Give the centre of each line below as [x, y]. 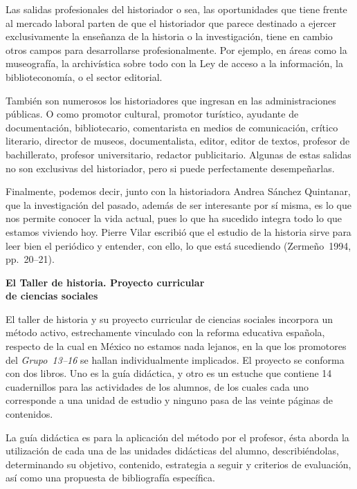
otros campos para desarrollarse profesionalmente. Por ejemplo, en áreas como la [176, 49]
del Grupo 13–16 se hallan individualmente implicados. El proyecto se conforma [175, 359]
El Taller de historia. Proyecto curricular [105, 282]
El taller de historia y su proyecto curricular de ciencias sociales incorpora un [170, 319]
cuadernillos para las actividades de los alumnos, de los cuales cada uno [157, 386]
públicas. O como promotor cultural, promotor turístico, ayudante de [152, 114]
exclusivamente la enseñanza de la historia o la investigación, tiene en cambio [169, 36]
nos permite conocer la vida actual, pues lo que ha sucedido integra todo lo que [174, 218]
